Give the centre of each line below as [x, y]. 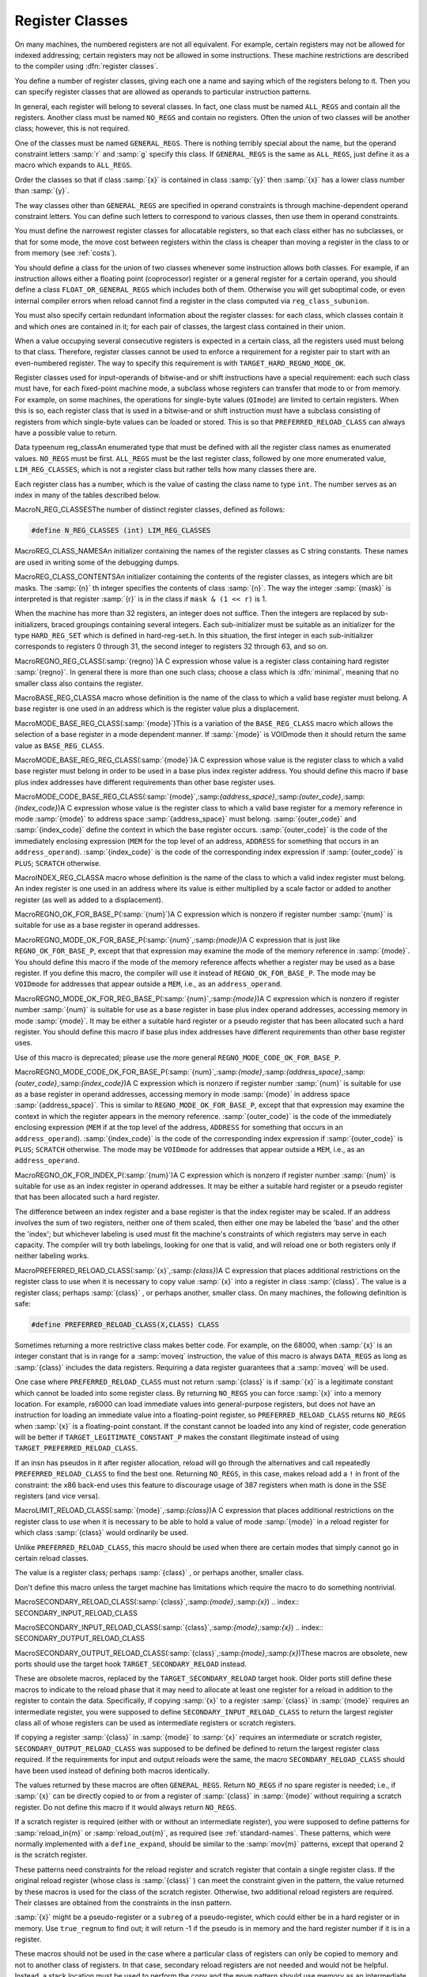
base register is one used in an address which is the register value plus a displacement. [157, 709]
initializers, [32, 624]
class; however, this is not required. [72, 129]
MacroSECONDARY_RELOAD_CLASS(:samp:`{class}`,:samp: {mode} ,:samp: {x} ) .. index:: [157, 1602]
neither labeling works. [52, 1256]
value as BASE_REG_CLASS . [59, 745]
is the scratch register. [51, 1855]
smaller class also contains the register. [79, 683]
